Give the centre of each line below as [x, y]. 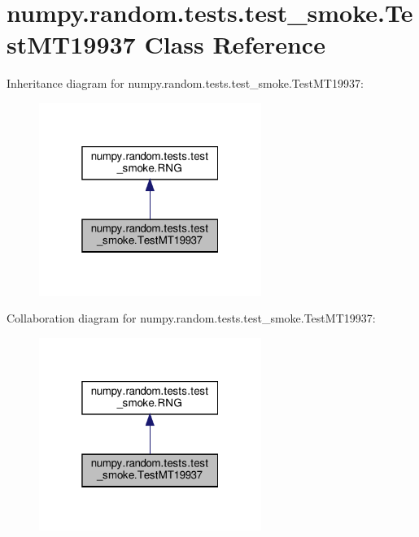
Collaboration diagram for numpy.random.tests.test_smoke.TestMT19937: [191, 318]
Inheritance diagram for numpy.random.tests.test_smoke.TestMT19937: [185, 83]
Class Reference [235, 44]
